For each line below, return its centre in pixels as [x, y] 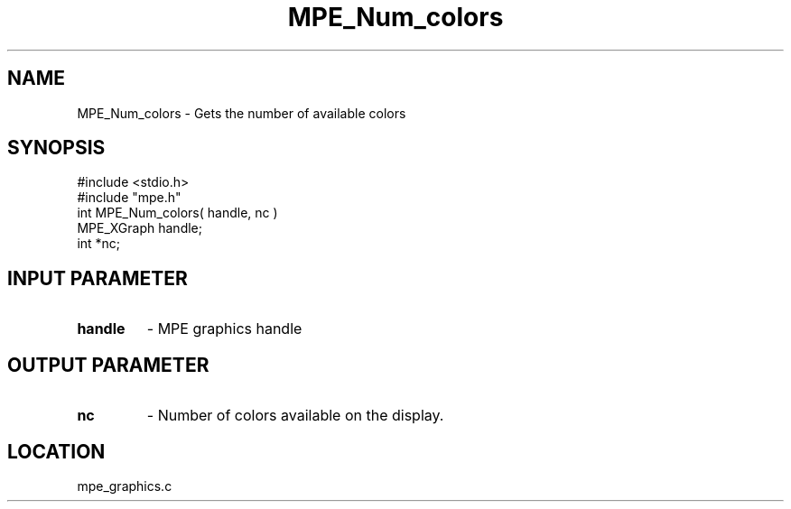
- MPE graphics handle [224, 329]
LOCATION [56, 451]
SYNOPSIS [56, 148]
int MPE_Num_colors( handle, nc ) [177, 213]
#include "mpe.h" [129, 198]
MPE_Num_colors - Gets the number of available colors [242, 113]
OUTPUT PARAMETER [108, 365]
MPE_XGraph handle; [140, 228]
